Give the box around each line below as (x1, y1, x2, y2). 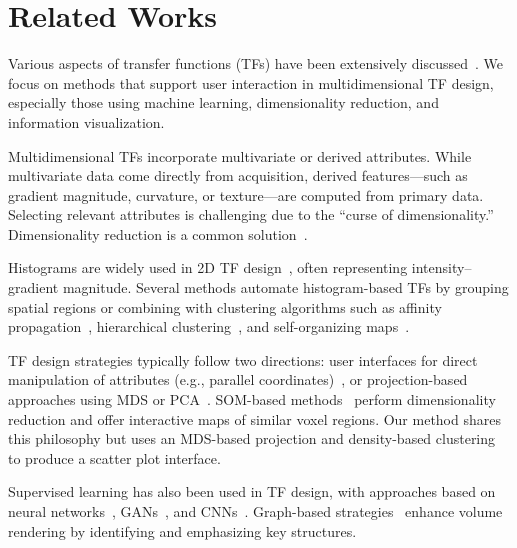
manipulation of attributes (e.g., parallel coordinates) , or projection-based (8, 369, 468, 390)
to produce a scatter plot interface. (8, 447, 221, 468)
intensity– (411, 257, 472, 278)
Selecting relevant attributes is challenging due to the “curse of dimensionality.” (8, 204, 494, 225)
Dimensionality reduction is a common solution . (8, 223, 308, 244)
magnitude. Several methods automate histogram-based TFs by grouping (62, 277, 509, 298)
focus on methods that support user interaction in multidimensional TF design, (8, 72, 494, 93)
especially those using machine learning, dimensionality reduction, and (8, 92, 439, 113)
